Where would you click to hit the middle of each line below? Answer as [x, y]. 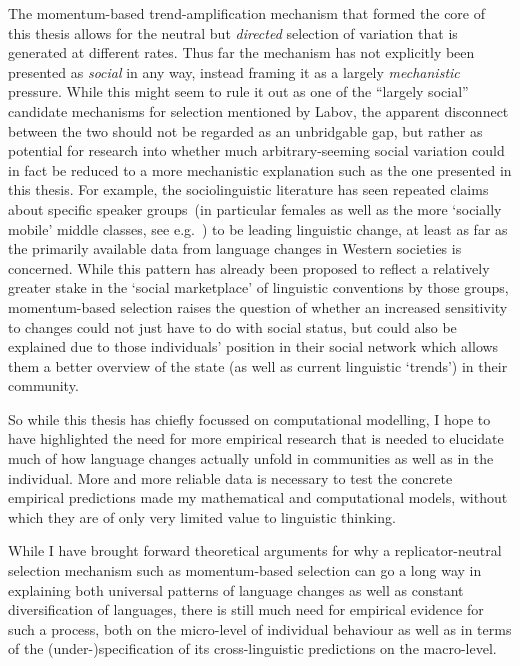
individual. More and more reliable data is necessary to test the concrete [230, 477]
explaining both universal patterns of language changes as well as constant [236, 589]
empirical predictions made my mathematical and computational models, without [258, 497]
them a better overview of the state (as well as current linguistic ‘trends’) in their [258, 365]
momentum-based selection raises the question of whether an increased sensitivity [258, 306]
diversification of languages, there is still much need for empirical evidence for [246, 609]
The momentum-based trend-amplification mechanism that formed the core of [247, 13]
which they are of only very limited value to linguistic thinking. [202, 516]
